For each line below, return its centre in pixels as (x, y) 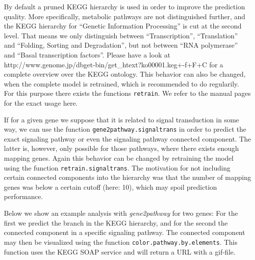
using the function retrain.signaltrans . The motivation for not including (117, 167)
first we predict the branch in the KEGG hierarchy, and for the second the (116, 222)
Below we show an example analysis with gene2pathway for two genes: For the (121, 213)
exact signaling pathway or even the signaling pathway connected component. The (127, 138)
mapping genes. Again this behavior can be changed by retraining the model (119, 158)
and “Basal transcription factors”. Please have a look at (87, 54)
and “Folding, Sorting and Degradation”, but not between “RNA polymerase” (121, 45)
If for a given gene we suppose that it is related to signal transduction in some (122, 119)
